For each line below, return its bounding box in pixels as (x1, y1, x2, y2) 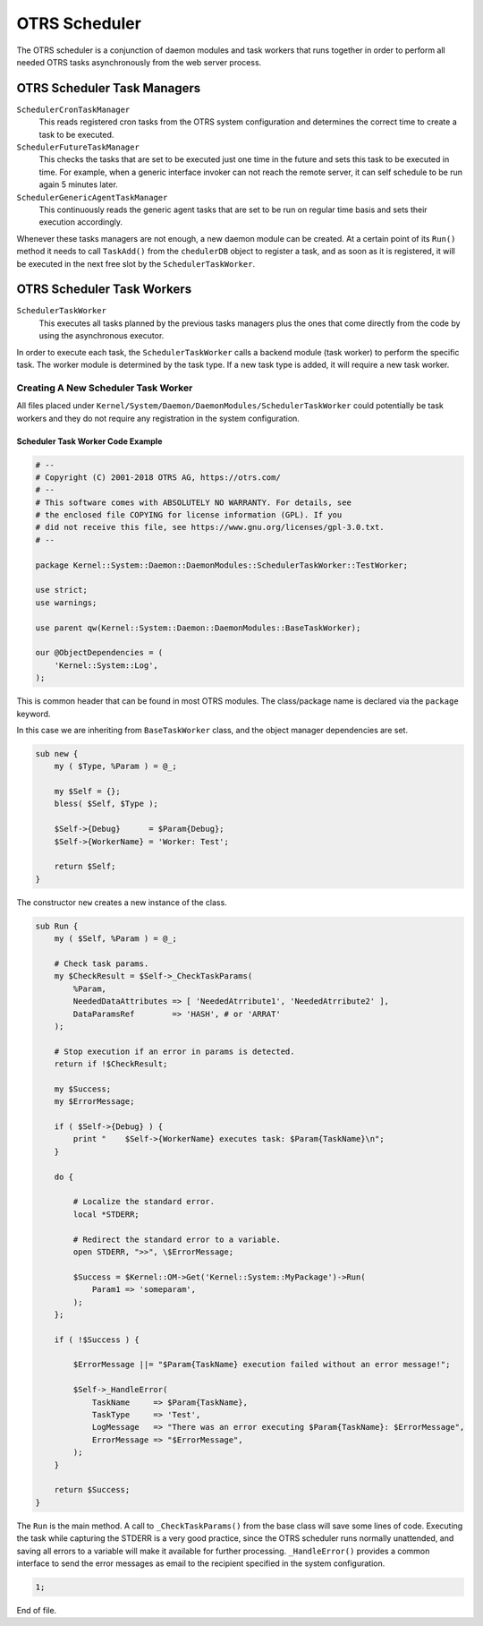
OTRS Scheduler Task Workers (16, 282, 192, 297)
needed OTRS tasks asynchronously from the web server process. (16, 56, 262, 67)
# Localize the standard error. (72, 1196, 215, 1207)
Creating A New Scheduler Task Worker (16, 381, 193, 394)
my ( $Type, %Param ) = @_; (54, 761, 178, 772)
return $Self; (54, 861, 116, 872)
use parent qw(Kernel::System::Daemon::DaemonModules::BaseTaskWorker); (35, 622, 361, 633)
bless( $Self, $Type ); (54, 799, 158, 809)
